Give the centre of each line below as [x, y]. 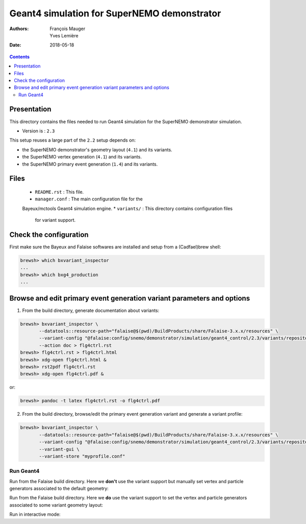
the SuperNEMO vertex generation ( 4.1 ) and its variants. [82, 157]
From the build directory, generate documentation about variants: [91, 310]
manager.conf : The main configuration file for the [89, 199]
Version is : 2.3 [39, 131]
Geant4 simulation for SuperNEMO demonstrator [115, 13]
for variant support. [55, 220]
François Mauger [68, 29]
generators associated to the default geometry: [59, 489]
